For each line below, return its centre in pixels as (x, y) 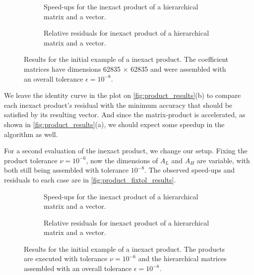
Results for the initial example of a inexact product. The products (125, 249)
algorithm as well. (31, 134)
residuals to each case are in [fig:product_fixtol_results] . (90, 179)
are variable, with (223, 160)
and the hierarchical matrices (182, 258)
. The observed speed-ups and (190, 170)
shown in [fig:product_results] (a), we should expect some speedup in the (114, 124)
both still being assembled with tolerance (66, 170)
